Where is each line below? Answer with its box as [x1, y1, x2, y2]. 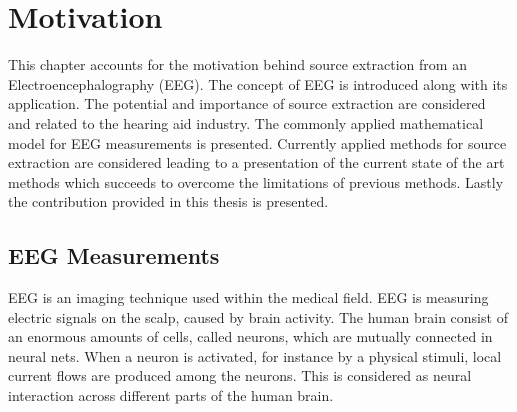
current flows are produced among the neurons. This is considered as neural [8, 365, 472, 386]
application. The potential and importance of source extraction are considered [8, 93, 486, 114]
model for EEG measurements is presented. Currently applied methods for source [8, 132, 507, 153]
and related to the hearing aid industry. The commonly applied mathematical [8, 112, 484, 133]
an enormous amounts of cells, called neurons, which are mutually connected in [8, 326, 493, 347]
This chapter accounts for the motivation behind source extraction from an [8, 54, 467, 75]
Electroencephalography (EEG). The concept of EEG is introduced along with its [8, 73, 508, 94]
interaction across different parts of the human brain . [8, 385, 334, 406]
